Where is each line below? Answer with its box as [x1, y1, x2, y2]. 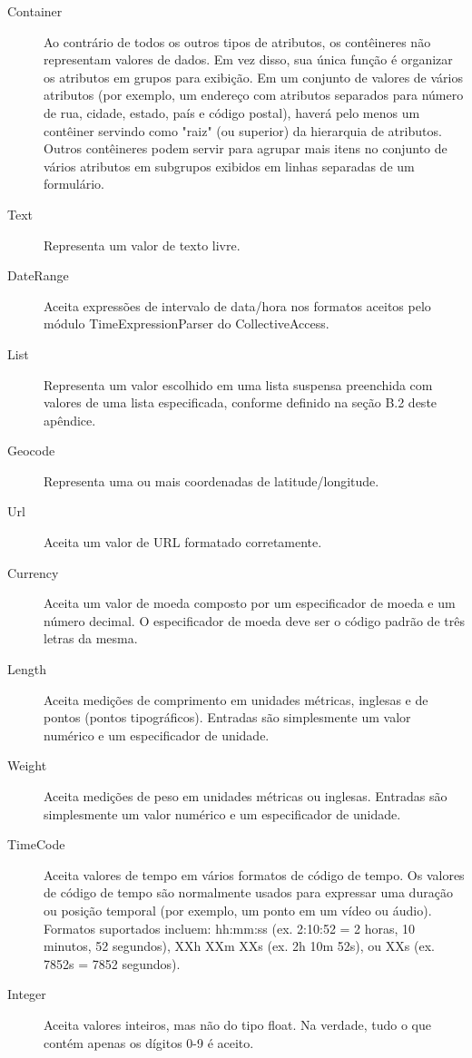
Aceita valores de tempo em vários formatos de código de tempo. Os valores [44, 865, 465, 884]
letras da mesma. [44, 629, 138, 648]
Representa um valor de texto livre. [44, 235, 241, 254]
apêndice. [44, 410, 96, 429]
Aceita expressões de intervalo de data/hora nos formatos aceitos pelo [44, 296, 431, 315]
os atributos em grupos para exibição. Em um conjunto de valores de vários [44, 67, 463, 86]
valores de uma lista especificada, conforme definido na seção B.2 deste [44, 393, 438, 412]
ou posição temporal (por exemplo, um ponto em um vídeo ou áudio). [44, 900, 432, 919]
